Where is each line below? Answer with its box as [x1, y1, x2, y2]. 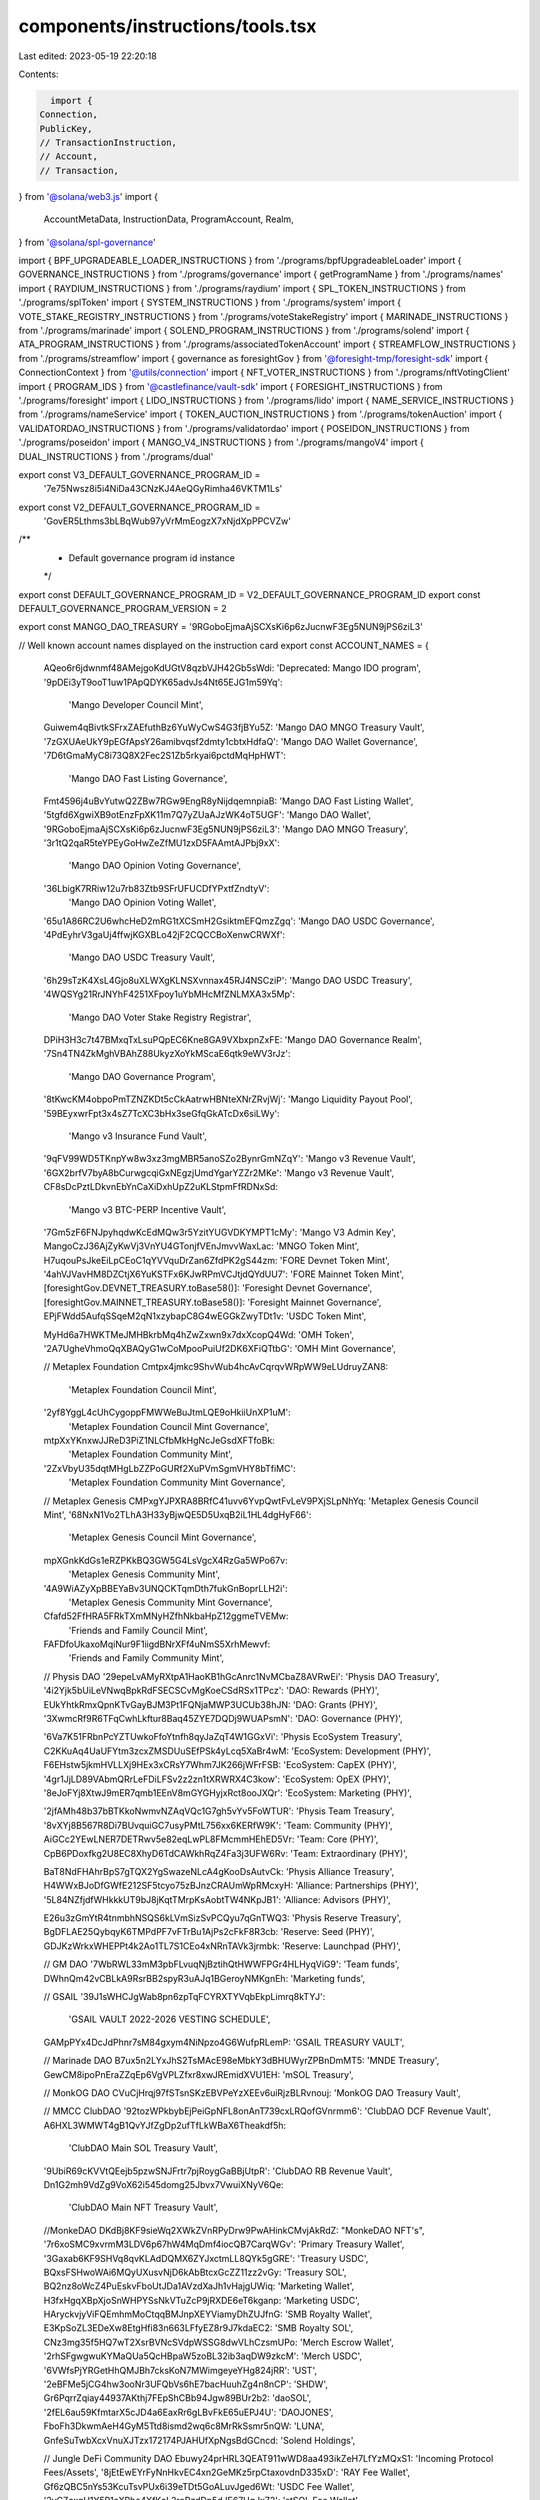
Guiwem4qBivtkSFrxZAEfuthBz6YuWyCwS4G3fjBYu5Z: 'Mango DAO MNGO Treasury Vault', [43, 721, 425, 734]
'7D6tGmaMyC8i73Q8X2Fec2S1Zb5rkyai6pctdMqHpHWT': [43, 750, 287, 762]
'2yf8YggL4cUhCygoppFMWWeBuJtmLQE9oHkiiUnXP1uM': [43, 1406, 292, 1419]
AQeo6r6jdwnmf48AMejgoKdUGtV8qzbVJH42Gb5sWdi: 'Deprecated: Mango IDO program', [43, 662, 422, 674]
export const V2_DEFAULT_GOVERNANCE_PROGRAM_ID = [18, 501, 261, 513]
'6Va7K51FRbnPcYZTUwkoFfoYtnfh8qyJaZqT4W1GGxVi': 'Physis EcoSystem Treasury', [43, 1731, 403, 1743]
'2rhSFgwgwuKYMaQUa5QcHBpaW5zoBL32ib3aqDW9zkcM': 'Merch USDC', [43, 2350, 363, 2362]
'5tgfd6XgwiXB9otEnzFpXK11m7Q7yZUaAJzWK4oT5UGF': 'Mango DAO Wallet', [43, 809, 372, 821]
